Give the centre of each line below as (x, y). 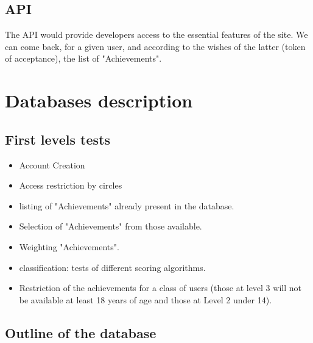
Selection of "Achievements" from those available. (111, 226)
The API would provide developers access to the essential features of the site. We (156, 34)
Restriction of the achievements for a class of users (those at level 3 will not (160, 288)
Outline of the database (81, 332)
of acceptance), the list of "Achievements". (83, 58)
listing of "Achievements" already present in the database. (127, 205)
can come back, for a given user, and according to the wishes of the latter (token (155, 46)
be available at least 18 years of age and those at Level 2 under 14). (146, 299)
